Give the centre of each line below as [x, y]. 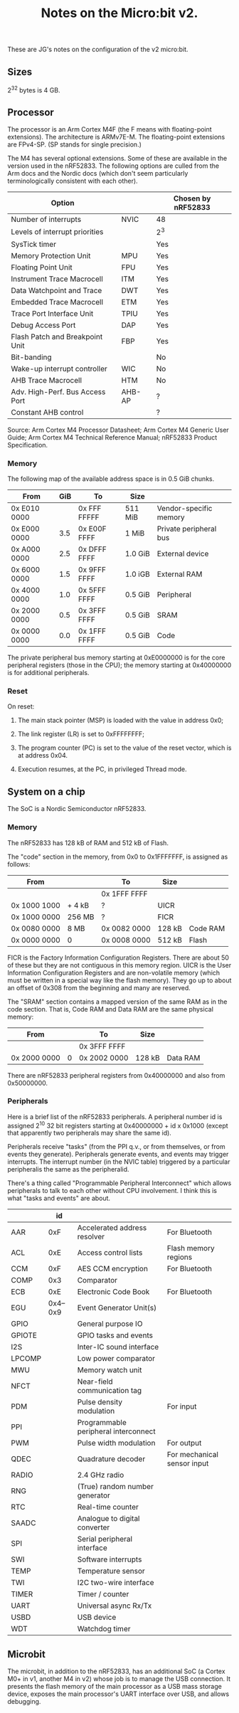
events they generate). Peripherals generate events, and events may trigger [118, 1155]
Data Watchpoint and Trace [57, 290]
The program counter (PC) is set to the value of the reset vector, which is [124, 748]
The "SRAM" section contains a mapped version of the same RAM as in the [117, 1002]
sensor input [188, 1463]
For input [182, 1406]
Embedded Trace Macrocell [57, 302]
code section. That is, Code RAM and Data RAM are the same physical [110, 1009]
